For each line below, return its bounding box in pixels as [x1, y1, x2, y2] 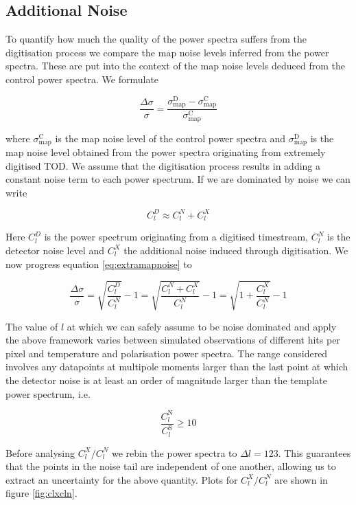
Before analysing [5, 445, 75, 460]
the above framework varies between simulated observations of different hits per [5, 333, 340, 347]
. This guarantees [278, 445, 351, 460]
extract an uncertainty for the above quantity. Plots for [5, 472, 238, 486]
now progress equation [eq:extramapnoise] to [5, 256, 192, 271]
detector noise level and [5, 243, 104, 257]
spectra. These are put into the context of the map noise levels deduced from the [5, 58, 346, 73]
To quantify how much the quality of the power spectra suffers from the [5, 32, 307, 46]
